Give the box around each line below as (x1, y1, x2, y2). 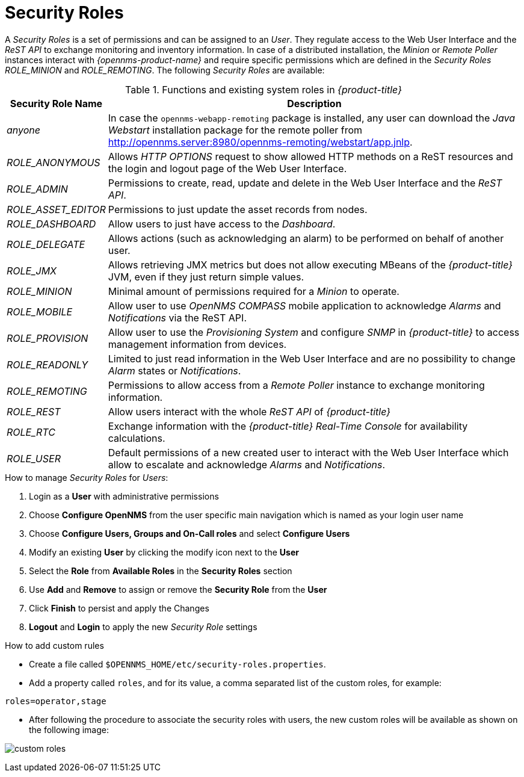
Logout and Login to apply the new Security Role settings (29, 621, 257, 632)
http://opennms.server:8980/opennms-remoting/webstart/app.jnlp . (108, 135, 413, 148)
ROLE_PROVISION (7, 332, 88, 344)
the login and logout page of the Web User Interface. (108, 162, 347, 175)
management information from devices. (108, 338, 287, 350)
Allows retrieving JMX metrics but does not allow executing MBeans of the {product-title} (108, 258, 513, 271)
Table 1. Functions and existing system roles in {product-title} (125, 83, 402, 96)
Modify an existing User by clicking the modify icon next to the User (29, 546, 299, 557)
